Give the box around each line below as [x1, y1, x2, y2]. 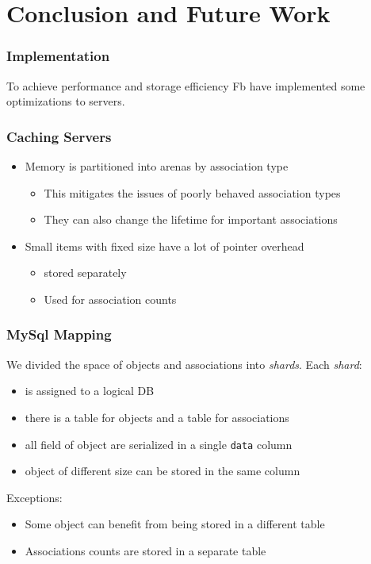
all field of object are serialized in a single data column [25, 435, 293, 452]
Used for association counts [44, 290, 177, 307]
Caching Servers [6, 126, 112, 146]
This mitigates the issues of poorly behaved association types [44, 184, 341, 201]
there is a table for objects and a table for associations [25, 409, 289, 425]
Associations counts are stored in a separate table [25, 543, 266, 558]
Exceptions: [6, 489, 63, 505]
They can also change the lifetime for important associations [44, 211, 338, 228]
